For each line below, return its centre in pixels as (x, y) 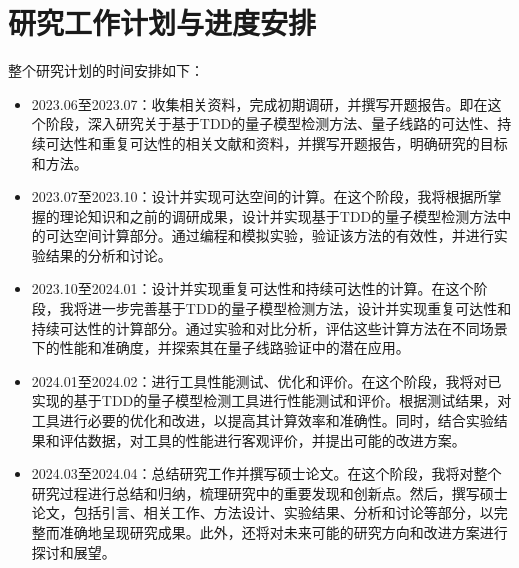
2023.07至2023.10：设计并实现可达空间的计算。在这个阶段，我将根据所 (259, 196)
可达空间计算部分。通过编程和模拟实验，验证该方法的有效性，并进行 (269, 235)
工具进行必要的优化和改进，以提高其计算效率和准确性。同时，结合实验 (262, 420)
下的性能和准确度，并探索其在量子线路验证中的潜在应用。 (220, 347)
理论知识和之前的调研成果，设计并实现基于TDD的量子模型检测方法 (278, 215)
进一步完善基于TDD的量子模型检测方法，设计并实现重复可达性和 (299, 308)
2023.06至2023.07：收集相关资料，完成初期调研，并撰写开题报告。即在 (259, 103)
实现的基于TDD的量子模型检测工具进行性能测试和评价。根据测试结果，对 (271, 400)
